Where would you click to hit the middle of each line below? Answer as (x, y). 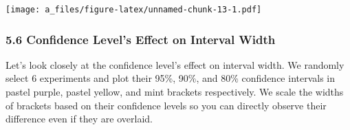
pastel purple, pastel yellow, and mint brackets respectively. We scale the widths (175, 92)
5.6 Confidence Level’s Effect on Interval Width (141, 39)
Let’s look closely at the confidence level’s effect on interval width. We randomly (175, 64)
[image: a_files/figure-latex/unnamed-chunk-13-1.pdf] (134, 10)
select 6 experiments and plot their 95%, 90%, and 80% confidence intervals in (171, 78)
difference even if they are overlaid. (79, 119)
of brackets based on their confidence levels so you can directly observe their (166, 105)
